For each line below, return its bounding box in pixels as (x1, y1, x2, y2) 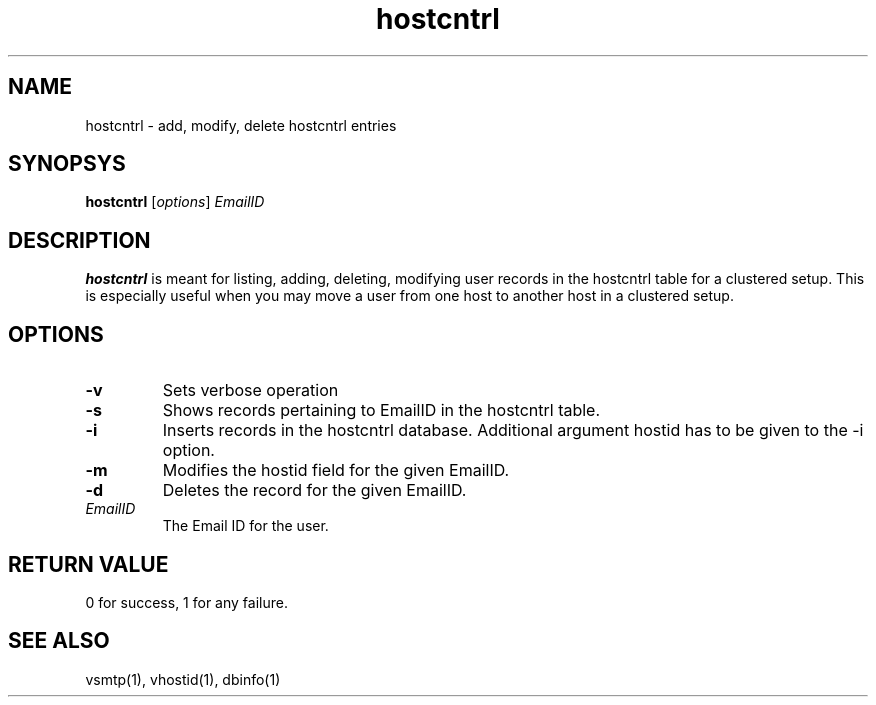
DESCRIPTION (8, 227, 151, 253)
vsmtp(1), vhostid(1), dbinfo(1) (85, 670, 281, 688)
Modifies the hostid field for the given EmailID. (162, 460, 510, 481)
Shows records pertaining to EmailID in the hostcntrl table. (162, 400, 601, 421)
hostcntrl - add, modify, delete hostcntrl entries (85, 116, 397, 134)
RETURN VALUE (8, 551, 169, 577)
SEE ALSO (8, 628, 110, 654)
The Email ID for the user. (162, 517, 329, 535)
